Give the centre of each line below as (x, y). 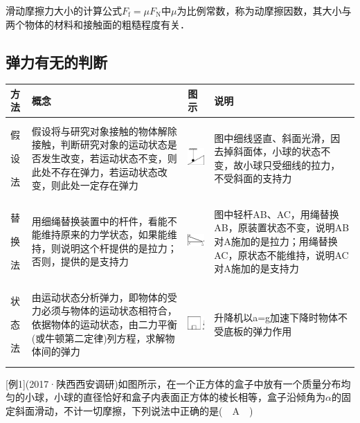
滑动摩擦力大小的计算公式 (64, 10)
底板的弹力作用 (258, 331)
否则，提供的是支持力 (80, 261)
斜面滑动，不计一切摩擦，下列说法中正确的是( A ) (134, 410)
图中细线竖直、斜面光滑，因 (277, 137)
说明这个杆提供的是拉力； (119, 247)
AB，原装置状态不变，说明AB (282, 227)
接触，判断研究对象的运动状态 (99, 144)
